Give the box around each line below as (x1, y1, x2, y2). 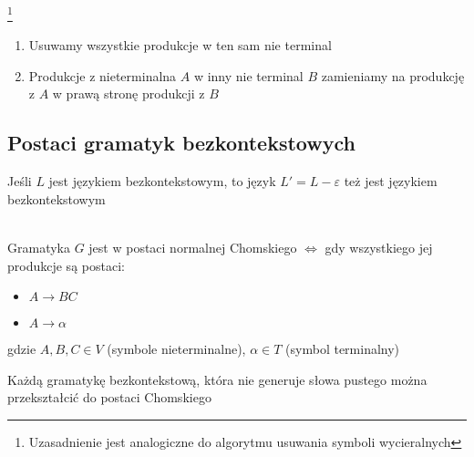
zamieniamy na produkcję (321, 66, 465, 85)
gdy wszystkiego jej (325, 238, 433, 257)
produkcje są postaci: (7, 255, 125, 275)
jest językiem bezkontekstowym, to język (48, 171, 276, 191)
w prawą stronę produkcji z (52, 84, 205, 103)
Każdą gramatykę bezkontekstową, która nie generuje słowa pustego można (7, 369, 428, 389)
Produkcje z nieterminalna (28, 66, 177, 85)
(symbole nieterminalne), (107, 339, 246, 358)
